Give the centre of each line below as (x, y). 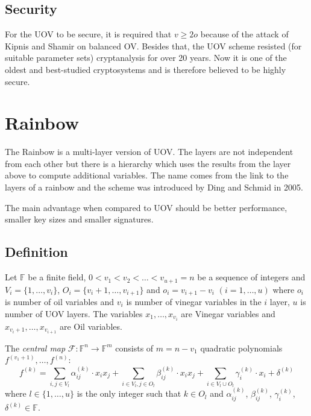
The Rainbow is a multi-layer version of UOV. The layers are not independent (149, 152)
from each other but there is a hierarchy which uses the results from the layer (148, 163)
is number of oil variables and (60, 301)
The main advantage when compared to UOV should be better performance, (146, 207)
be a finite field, (57, 277)
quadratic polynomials (241, 348)
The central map (35, 348)
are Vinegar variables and (228, 313)
